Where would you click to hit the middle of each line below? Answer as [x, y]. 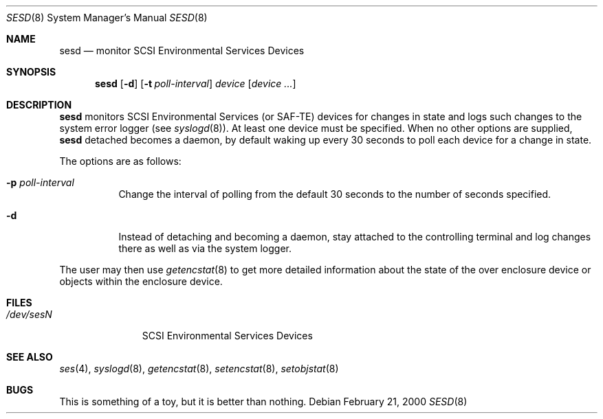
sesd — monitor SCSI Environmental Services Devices [182, 50]
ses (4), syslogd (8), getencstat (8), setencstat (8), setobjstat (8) [199, 369]
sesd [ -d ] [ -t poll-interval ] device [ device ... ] [196, 83]
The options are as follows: [120, 161]
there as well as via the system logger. [205, 248]
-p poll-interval [40, 182]
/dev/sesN [29, 314]
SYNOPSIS [31, 72]
